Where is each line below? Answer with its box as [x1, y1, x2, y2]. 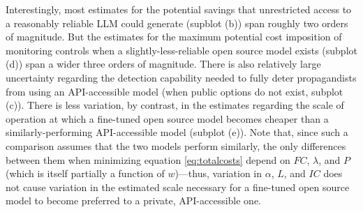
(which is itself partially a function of [6, 166, 165, 181]
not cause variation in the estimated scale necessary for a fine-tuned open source [6, 179, 350, 194]
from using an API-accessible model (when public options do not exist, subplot [6, 84, 343, 98]
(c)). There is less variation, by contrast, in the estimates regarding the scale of [6, 98, 344, 112]
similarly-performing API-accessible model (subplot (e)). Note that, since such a [6, 125, 348, 139]
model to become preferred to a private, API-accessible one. [6, 193, 262, 208]
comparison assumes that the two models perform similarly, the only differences [6, 138, 346, 153]
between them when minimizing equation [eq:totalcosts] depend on [6, 152, 290, 167]
